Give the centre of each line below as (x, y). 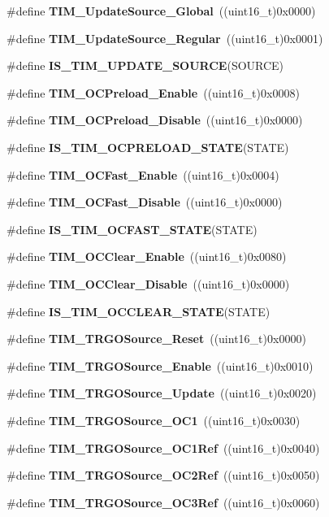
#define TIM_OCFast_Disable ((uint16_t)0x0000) (145, 202)
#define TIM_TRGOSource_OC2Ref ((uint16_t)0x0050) (163, 475)
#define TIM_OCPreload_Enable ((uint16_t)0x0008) (153, 92)
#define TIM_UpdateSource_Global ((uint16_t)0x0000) (161, 11)
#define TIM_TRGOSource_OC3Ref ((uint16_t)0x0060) (163, 502)
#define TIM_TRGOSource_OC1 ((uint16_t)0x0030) (154, 420)
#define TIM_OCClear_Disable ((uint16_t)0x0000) (148, 283)
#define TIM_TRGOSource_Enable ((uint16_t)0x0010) (160, 365)
